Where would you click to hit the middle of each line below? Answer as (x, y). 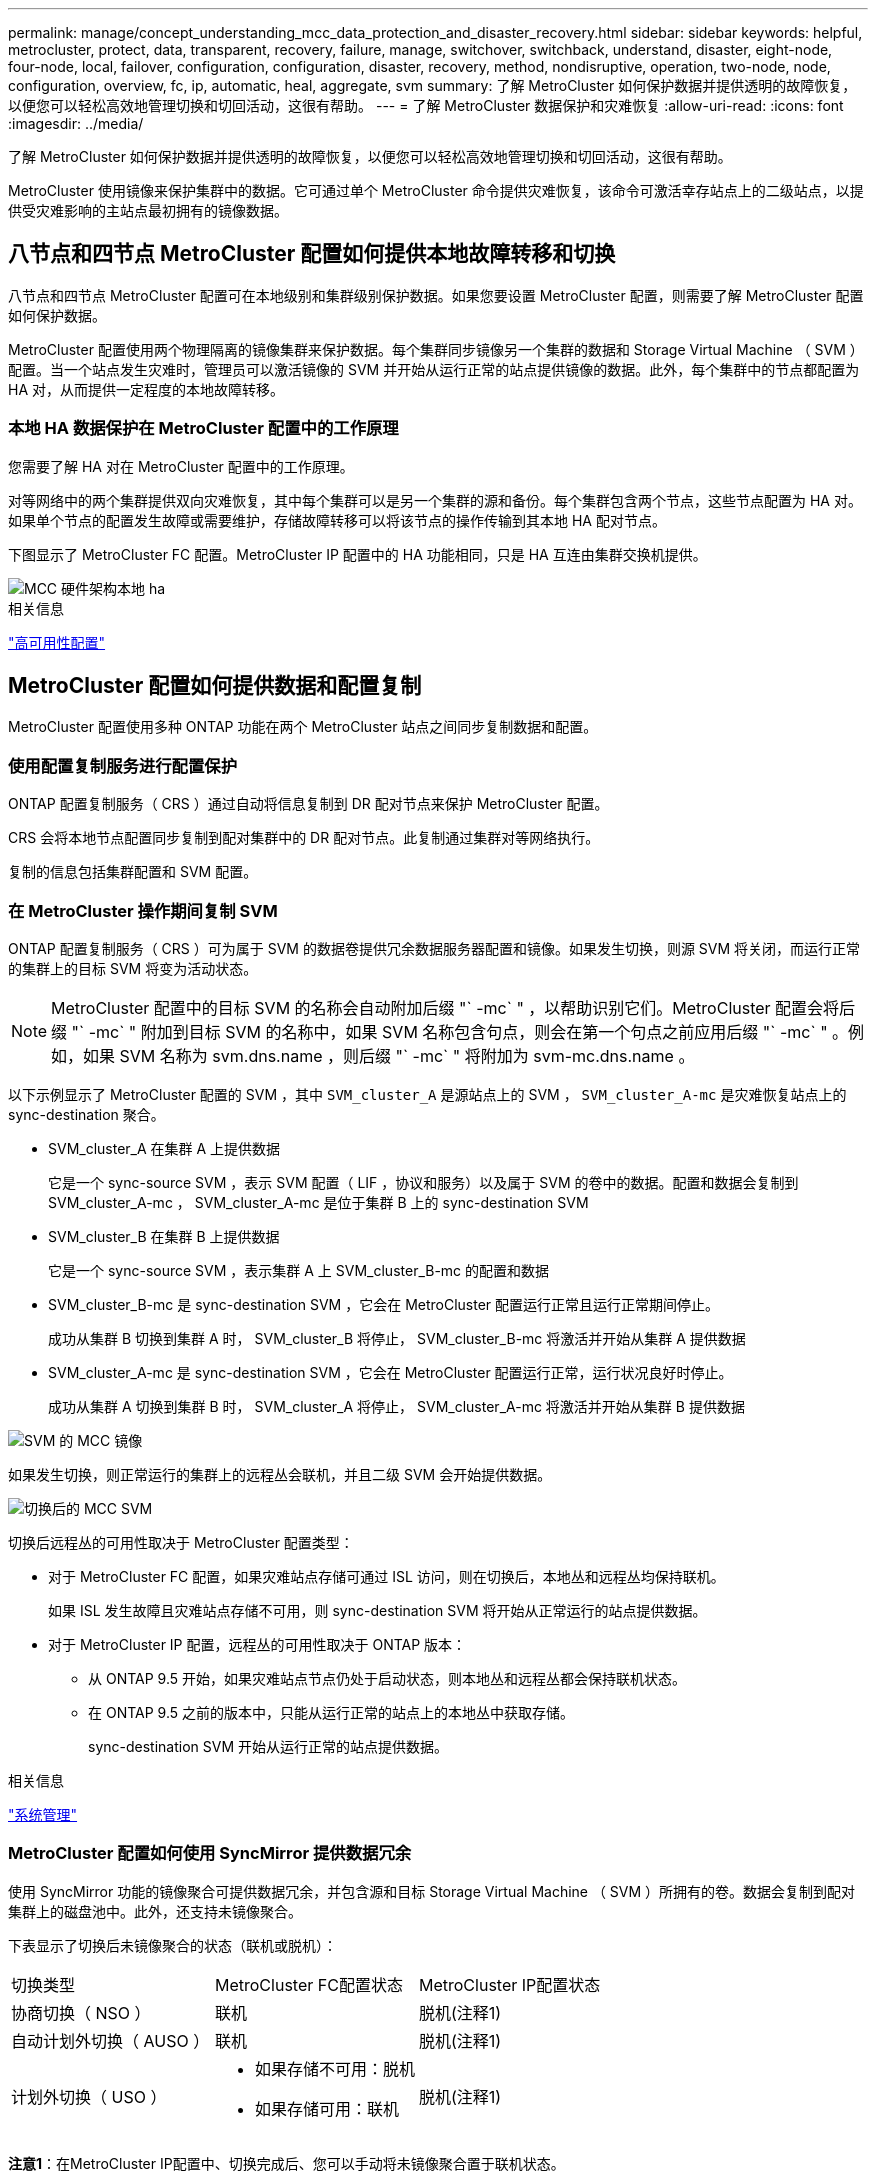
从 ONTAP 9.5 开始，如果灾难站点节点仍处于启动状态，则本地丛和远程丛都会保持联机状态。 (387, 1678)
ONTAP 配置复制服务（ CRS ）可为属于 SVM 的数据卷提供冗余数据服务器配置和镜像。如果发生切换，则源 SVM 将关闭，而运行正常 (434, 948)
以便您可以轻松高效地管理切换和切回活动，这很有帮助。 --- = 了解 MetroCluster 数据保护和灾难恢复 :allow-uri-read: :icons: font (426, 105)
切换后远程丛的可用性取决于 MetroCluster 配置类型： (181, 1542)
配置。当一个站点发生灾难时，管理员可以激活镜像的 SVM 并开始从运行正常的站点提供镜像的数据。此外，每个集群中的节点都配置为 (434, 369)
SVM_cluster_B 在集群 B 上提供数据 (164, 1236)
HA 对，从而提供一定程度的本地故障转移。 (146, 389)
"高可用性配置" (57, 642)
